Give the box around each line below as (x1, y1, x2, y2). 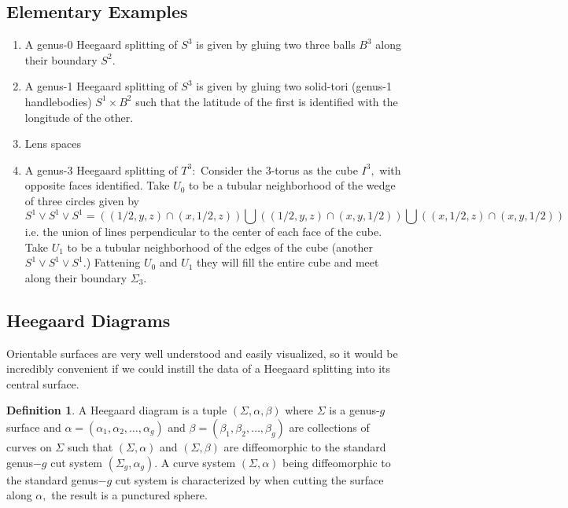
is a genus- (329, 402, 380, 418)
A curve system (160, 454, 236, 470)
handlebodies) (24, 93, 92, 109)
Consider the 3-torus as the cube (201, 161, 358, 178)
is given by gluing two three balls (196, 36, 356, 53)
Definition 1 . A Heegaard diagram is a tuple (6, 402, 227, 418)
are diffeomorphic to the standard (223, 439, 386, 455)
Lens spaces (24, 135, 81, 152)
